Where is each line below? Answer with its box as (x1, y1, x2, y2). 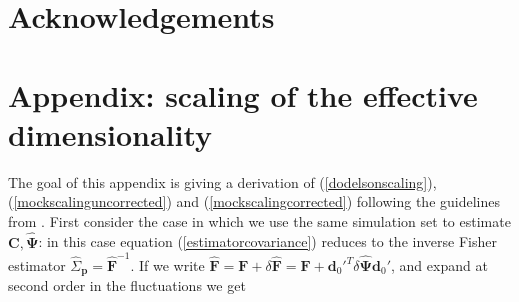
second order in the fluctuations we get (8, 275, 246, 296)
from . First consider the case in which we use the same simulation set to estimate (8, 210, 511, 231)
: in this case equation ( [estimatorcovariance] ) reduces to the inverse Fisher (38, 231, 497, 252)
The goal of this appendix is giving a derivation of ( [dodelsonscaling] (8, 171, 428, 192)
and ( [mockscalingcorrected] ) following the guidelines (176, 191, 501, 212)
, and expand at (390, 255, 488, 275)
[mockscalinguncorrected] (13, 191, 167, 212)
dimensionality (8, 113, 213, 154)
